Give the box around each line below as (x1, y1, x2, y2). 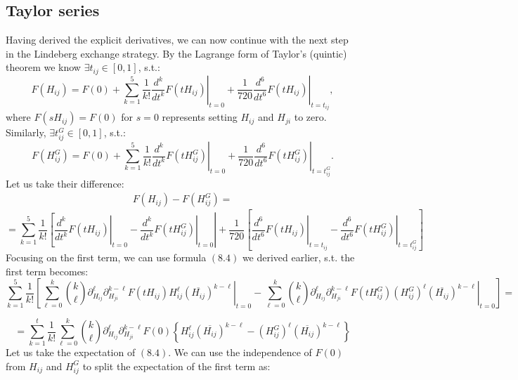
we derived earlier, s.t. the (242, 250, 355, 265)
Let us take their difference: (6, 176, 124, 190)
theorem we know (6, 60, 81, 74)
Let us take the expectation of (6, 345, 136, 360)
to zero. (294, 110, 327, 124)
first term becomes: (6, 263, 89, 278)
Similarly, (6, 125, 46, 140)
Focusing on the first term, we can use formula (6, 250, 207, 265)
